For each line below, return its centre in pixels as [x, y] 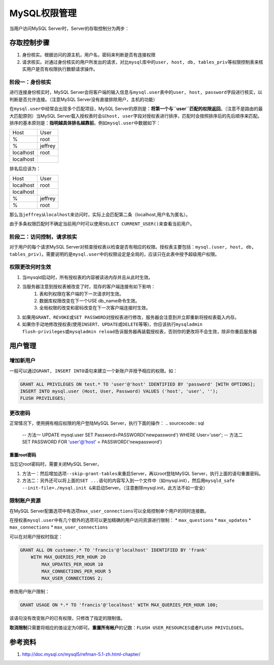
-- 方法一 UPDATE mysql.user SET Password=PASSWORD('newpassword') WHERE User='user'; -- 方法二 [132, 435]
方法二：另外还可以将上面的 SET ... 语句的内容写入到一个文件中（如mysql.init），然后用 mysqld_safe [128, 481]
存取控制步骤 [29, 43]
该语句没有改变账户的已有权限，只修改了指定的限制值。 [67, 618]
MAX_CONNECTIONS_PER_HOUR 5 [76, 571]
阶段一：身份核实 [30, 82]
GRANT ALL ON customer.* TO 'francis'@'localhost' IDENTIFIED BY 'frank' [114, 550]
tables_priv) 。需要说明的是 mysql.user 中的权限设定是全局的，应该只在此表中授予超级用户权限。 [114, 254]
